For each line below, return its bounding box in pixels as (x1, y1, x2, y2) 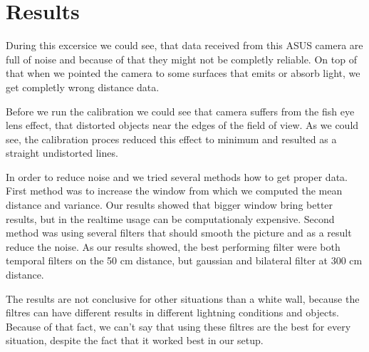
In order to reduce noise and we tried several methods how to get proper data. (6, 169, 348, 184)
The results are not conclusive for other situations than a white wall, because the (6, 291, 360, 306)
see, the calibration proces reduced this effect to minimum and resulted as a (6, 131, 337, 146)
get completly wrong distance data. (6, 79, 160, 94)
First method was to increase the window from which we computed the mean (6, 183, 343, 198)
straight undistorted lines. (6, 145, 118, 160)
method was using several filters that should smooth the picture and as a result (6, 225, 352, 240)
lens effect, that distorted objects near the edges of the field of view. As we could (6, 118, 359, 133)
